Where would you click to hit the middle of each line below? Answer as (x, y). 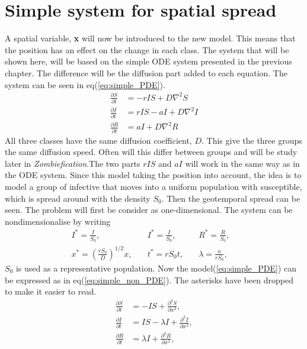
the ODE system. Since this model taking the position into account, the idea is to (153, 175)
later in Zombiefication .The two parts (73, 163)
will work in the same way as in (242, 163)
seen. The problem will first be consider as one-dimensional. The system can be (149, 210)
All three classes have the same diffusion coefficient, (98, 140)
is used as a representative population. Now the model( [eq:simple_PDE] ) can (156, 268)
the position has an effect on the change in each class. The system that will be (147, 49)
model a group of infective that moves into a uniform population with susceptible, (153, 187)
